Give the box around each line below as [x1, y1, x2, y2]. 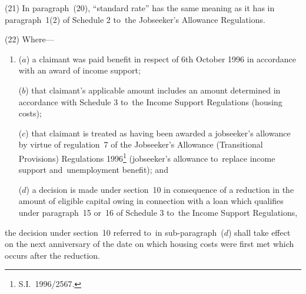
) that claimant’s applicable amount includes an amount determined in [25, 83, 281, 96]
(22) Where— [5, 33, 54, 45]
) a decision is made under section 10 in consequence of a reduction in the [26, 183, 294, 195]
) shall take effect [228, 226, 291, 238]
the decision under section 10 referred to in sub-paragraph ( [5, 226, 224, 238]
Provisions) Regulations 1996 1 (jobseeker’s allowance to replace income [18, 150, 275, 164]
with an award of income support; [18, 64, 141, 76]
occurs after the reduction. [5, 249, 100, 261]
